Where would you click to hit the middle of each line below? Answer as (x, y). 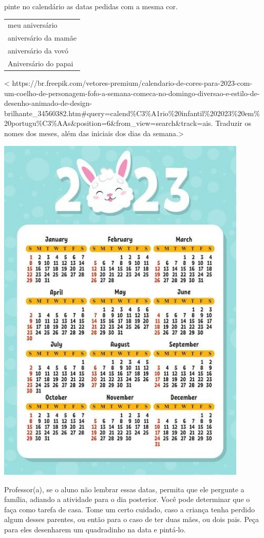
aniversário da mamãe (42, 38)
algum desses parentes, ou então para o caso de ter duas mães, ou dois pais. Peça (131, 519)
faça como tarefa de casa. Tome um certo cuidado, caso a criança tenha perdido (129, 509)
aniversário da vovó (38, 51)
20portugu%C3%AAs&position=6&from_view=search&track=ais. (109, 123)
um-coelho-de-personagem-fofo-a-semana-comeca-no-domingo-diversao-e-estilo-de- (132, 93)
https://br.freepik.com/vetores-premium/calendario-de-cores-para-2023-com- (132, 82)
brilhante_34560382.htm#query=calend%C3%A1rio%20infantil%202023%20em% (132, 113)
